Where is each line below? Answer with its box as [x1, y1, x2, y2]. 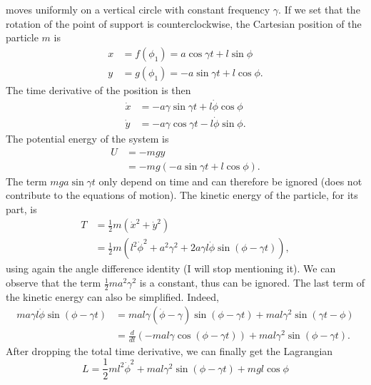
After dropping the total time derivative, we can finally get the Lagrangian [6, 343, 333, 358]
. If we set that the [278, 2, 360, 16]
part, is [6, 201, 37, 216]
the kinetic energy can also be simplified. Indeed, [6, 289, 219, 304]
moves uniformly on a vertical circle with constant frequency [6, 2, 270, 16]
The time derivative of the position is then [6, 82, 191, 97]
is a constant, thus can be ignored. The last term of [139, 275, 365, 290]
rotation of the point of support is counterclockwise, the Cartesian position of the [6, 16, 362, 31]
